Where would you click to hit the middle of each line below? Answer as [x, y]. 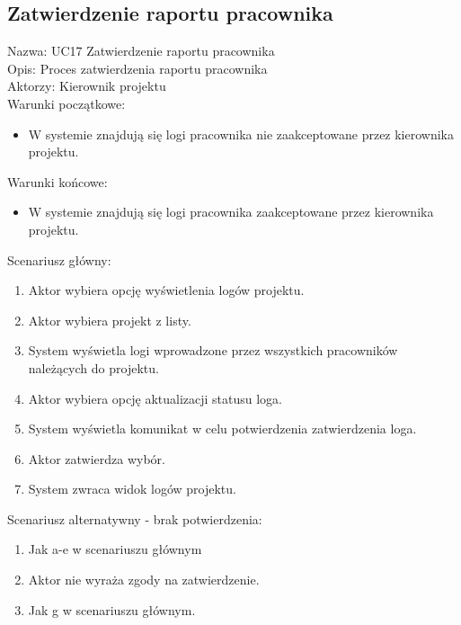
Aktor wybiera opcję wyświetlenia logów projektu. [166, 290]
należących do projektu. [93, 367]
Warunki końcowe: [58, 181]
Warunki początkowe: [66, 103]
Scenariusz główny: [59, 259]
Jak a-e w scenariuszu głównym [115, 549]
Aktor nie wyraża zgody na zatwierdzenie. [144, 580]
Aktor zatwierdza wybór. [97, 458]
